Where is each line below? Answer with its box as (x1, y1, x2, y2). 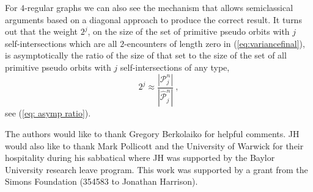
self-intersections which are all (5, 37, 117, 49)
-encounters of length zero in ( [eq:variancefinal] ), (124, 37, 305, 49)
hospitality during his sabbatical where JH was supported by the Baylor (5, 151, 275, 164)
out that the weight (5, 25, 78, 38)
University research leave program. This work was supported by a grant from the (5, 163, 308, 176)
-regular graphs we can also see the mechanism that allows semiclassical (24, 1, 293, 13)
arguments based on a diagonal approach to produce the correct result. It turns (5, 13, 302, 26)
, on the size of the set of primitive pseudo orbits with (87, 25, 290, 38)
